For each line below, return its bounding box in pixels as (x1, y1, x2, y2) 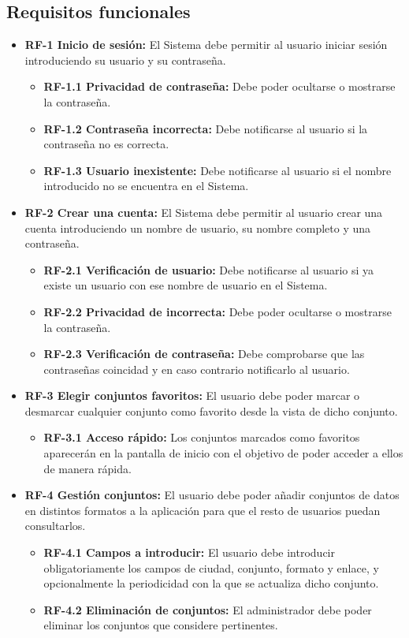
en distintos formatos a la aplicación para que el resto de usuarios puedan (24, 502, 381, 518)
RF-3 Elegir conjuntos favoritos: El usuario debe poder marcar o (24, 387, 360, 404)
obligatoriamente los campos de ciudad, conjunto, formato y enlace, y (43, 559, 379, 576)
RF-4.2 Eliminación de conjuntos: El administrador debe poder (43, 601, 372, 617)
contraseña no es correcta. (43, 136, 169, 152)
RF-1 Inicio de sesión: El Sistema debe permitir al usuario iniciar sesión (24, 36, 388, 53)
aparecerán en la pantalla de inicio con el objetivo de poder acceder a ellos (43, 445, 403, 461)
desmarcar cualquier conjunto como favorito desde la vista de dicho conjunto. (24, 402, 398, 419)
